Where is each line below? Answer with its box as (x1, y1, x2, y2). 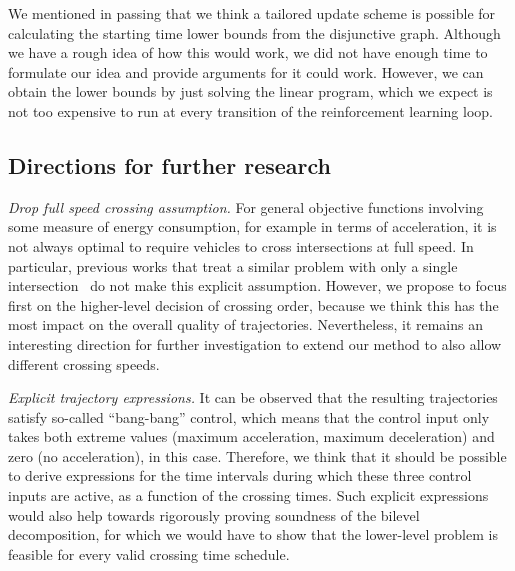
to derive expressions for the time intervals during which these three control (8, 465, 472, 486)
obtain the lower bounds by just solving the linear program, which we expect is (8, 81, 493, 102)
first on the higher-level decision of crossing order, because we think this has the (8, 294, 499, 315)
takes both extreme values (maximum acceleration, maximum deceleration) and (8, 426, 495, 447)
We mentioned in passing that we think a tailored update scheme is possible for (8, 3, 496, 23)
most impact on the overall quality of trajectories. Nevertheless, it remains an (8, 314, 483, 335)
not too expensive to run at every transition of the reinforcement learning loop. (8, 100, 493, 121)
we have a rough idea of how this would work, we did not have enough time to (8, 42, 488, 63)
